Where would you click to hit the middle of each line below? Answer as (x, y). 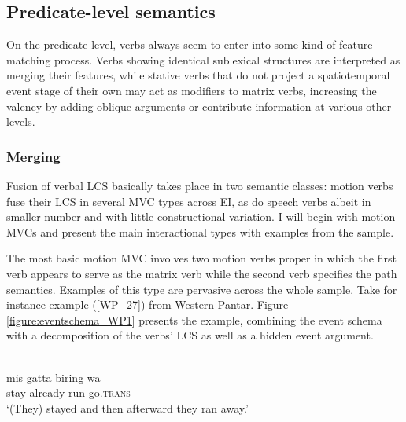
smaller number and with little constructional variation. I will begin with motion (201, 217)
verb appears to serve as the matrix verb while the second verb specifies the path (202, 273)
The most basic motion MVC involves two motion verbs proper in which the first (201, 258)
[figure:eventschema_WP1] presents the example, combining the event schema (194, 319)
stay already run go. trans (68, 393)
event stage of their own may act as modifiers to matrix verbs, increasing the (192, 90)
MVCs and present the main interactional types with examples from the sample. (200, 231)
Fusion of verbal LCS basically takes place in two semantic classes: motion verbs (200, 185)
